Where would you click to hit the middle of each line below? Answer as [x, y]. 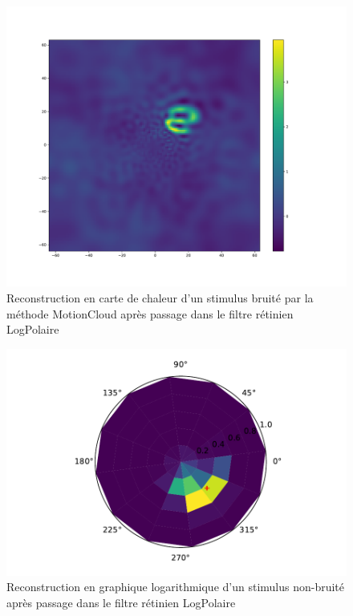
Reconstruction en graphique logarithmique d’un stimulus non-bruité [176, 587]
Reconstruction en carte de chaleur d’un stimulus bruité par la [160, 298]
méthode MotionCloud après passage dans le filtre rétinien [150, 313]
